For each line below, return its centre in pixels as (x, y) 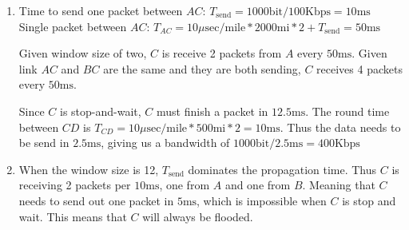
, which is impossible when (262, 200)
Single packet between (73, 26)
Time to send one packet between (101, 10)
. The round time (347, 111)
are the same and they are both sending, (202, 68)
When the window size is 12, (89, 169)
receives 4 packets (359, 68)
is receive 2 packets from (222, 53)
